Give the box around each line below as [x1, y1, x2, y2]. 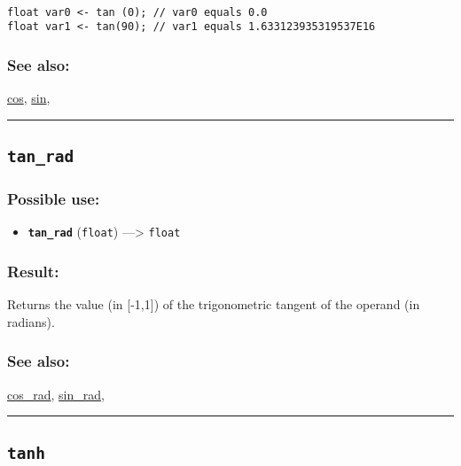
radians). [7, 312, 55, 330]
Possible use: [7, 188, 100, 210]
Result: [7, 260, 59, 282]
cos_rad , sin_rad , [7, 384, 105, 403]
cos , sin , [7, 89, 51, 107]
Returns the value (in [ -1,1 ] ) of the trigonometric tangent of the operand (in [7, 295, 420, 314]
